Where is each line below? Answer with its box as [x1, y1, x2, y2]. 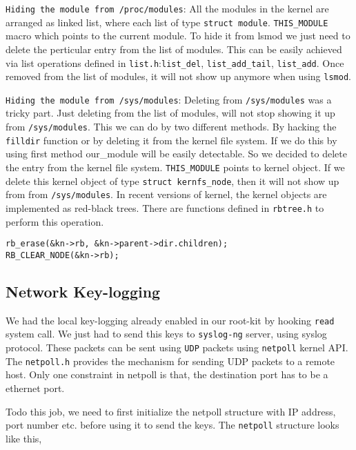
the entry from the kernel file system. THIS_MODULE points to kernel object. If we [6, 159, 345, 174]
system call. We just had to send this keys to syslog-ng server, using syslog [6, 326, 327, 341]
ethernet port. [6, 380, 65, 395]
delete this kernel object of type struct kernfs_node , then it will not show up [6, 173, 339, 188]
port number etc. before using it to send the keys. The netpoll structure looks [6, 418, 339, 432]
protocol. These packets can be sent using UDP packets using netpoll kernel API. [6, 340, 348, 355]
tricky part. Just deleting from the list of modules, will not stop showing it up [6, 106, 335, 120]
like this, [6, 431, 42, 445]
